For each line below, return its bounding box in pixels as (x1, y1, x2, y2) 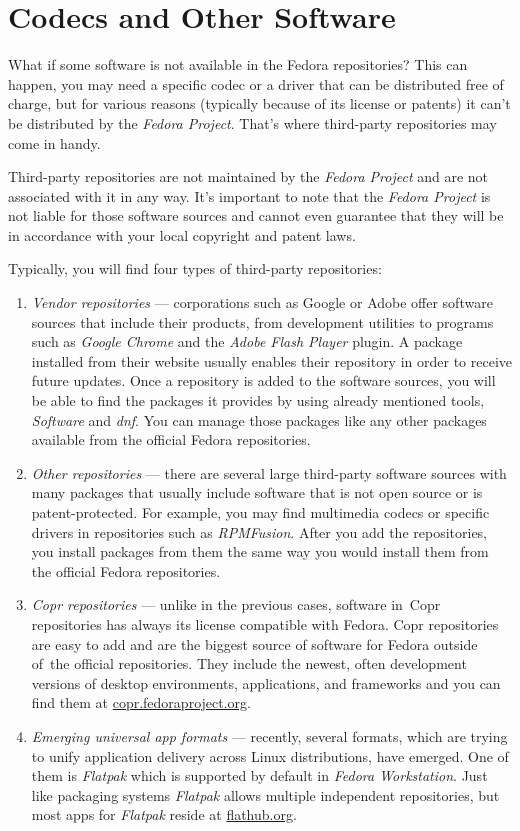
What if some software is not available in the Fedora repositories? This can (8, 54, 468, 75)
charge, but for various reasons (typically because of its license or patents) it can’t (8, 93, 511, 114)
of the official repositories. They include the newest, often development (31, 653, 467, 674)
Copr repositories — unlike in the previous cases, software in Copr (31, 594, 441, 615)
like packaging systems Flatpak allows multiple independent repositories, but (31, 784, 500, 805)
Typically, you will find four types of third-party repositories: (8, 258, 382, 279)
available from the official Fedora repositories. (31, 429, 311, 450)
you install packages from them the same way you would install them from (31, 541, 489, 562)
